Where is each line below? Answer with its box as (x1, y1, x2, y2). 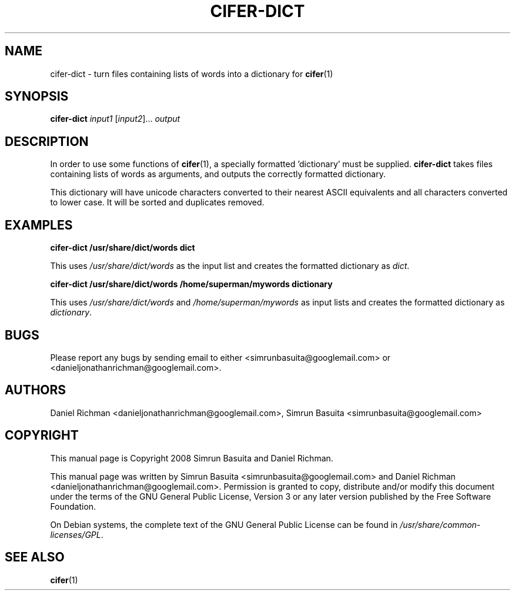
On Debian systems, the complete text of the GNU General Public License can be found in (50, 519, 398, 530)
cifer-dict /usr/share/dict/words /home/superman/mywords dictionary (50, 279, 333, 290)
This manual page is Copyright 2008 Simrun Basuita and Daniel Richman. (50, 453, 333, 463)
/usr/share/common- (400, 519, 481, 530)
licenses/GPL (50, 529, 101, 540)
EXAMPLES (5, 217, 73, 232)
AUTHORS (5, 383, 66, 398)
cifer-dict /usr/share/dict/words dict (50, 242, 195, 253)
